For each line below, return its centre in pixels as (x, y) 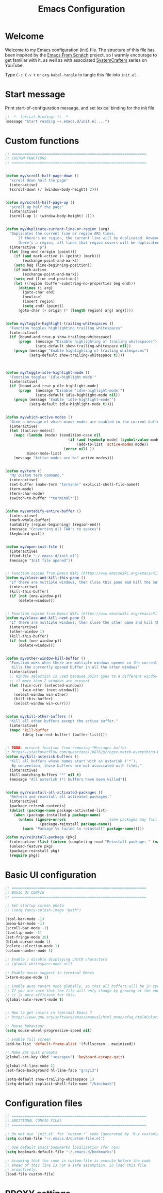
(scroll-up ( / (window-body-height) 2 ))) (52, 216)
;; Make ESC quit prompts (31, 1053)
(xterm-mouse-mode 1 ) (27, 977)
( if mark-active (30, 270)
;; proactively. (21, 1170)
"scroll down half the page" (39, 181)
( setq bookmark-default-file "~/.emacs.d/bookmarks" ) (61, 1152)
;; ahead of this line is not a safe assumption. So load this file (76, 1165)
